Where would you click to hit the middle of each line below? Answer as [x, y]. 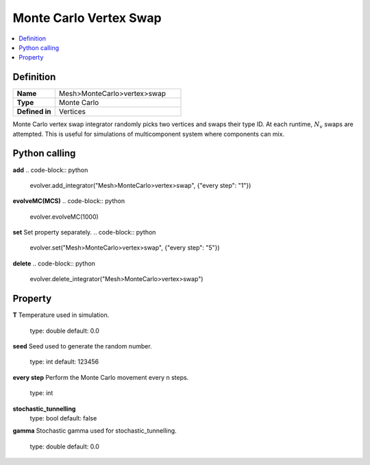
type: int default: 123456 [64, 362]
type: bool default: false [63, 418]
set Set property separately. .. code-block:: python [84, 232]
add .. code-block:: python [50, 170]
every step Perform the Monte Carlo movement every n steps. [101, 377]
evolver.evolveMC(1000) [64, 217]
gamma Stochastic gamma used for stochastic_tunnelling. [95, 431]
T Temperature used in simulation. [61, 315]
